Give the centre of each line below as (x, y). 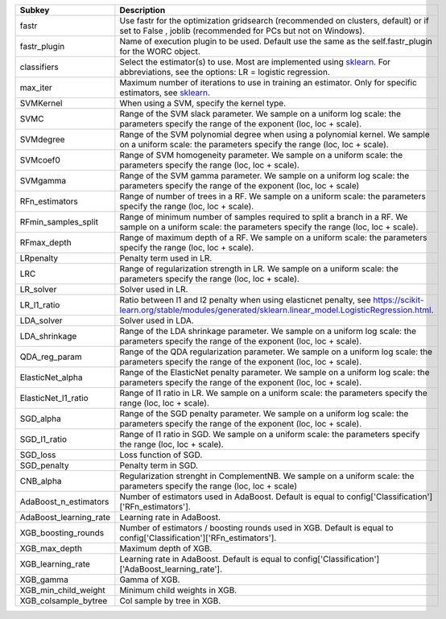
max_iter (36, 87)
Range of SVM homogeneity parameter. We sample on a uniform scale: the (261, 155)
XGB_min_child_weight (62, 590)
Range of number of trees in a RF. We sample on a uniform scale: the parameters (273, 196)
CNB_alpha (41, 481)
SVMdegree (42, 139)
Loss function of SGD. (161, 455)
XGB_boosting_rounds (62, 533)
